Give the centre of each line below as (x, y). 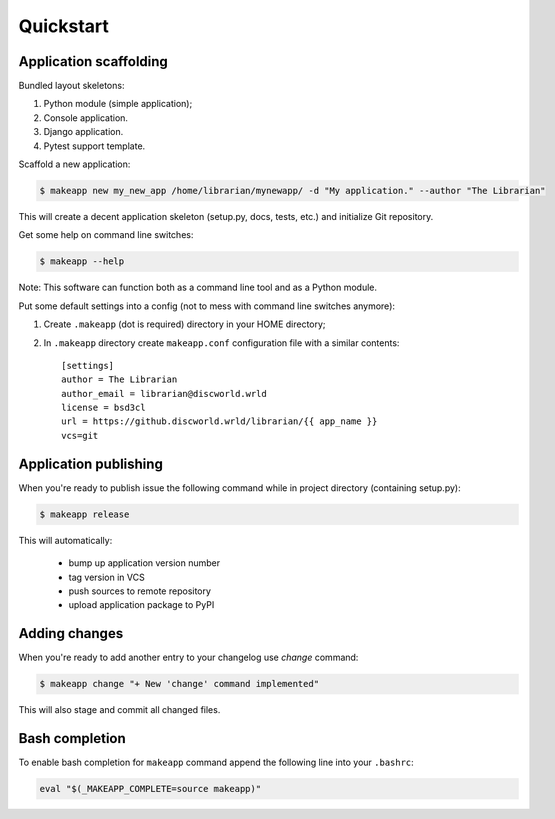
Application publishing (91, 463)
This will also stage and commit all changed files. (119, 710)
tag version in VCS (106, 577)
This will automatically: (65, 540)
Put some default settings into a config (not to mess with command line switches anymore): (206, 306)
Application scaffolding (93, 61)
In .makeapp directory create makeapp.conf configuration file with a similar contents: (221, 342)
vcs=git (80, 435)
